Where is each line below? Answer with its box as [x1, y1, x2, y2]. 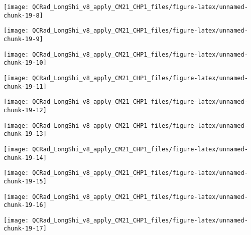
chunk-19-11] [4, 83, 47, 90]
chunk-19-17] [4, 225, 47, 232]
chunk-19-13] [4, 130, 47, 138]
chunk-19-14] [4, 154, 47, 161]
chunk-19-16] [4, 201, 47, 209]
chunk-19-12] [4, 106, 47, 114]
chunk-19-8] [4, 12, 43, 19]
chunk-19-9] [4, 35, 43, 43]
